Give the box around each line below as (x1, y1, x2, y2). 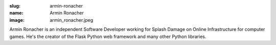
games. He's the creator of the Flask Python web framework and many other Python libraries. (9, 33, 206, 39)
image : (9, 17, 25, 23)
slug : (9, 3, 20, 9)
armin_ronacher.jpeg (50, 17, 94, 23)
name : (9, 10, 24, 16)
